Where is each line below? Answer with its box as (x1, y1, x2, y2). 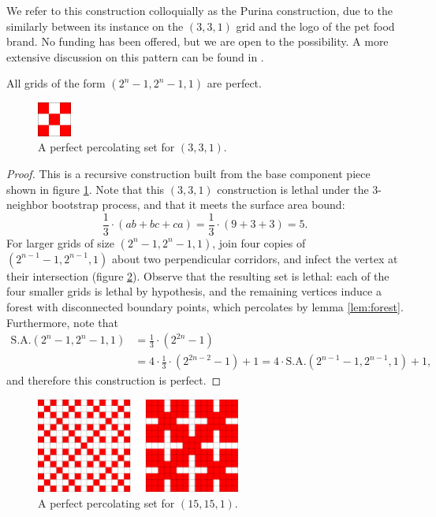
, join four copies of (212, 234, 306, 251)
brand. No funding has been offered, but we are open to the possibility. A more (6, 33, 389, 50)
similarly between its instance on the (6, 17, 184, 34)
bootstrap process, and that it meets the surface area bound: (51, 196, 345, 213)
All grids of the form (6, 75, 106, 91)
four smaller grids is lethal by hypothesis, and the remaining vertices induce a (6, 283, 382, 299)
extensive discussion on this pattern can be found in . (6, 48, 264, 65)
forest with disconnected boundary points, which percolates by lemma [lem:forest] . (6, 298, 404, 314)
